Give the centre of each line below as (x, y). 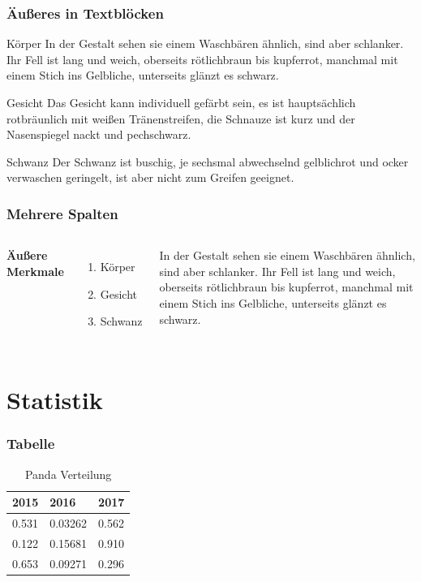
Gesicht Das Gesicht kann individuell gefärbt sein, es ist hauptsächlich (181, 102)
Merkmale (35, 271)
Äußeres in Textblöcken (85, 13)
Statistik (55, 400)
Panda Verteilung (68, 474)
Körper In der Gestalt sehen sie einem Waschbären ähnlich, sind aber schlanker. (205, 43)
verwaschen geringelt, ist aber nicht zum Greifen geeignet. (150, 177)
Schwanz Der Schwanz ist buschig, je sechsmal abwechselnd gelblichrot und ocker (208, 161)
